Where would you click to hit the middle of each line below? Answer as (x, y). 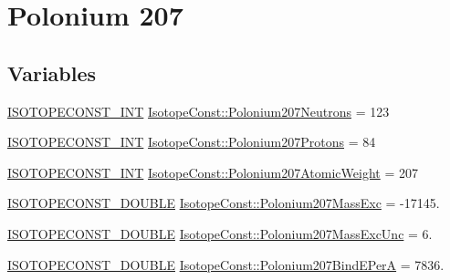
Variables (52, 73)
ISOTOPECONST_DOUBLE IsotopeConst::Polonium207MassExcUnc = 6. (220, 233)
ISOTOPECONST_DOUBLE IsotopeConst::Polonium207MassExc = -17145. (224, 203)
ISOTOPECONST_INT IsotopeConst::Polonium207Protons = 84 (192, 142)
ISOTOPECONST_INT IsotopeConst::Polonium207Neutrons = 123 (199, 111)
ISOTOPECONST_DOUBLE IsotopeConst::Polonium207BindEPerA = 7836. (226, 264)
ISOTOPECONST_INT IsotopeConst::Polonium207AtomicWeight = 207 (213, 172)
